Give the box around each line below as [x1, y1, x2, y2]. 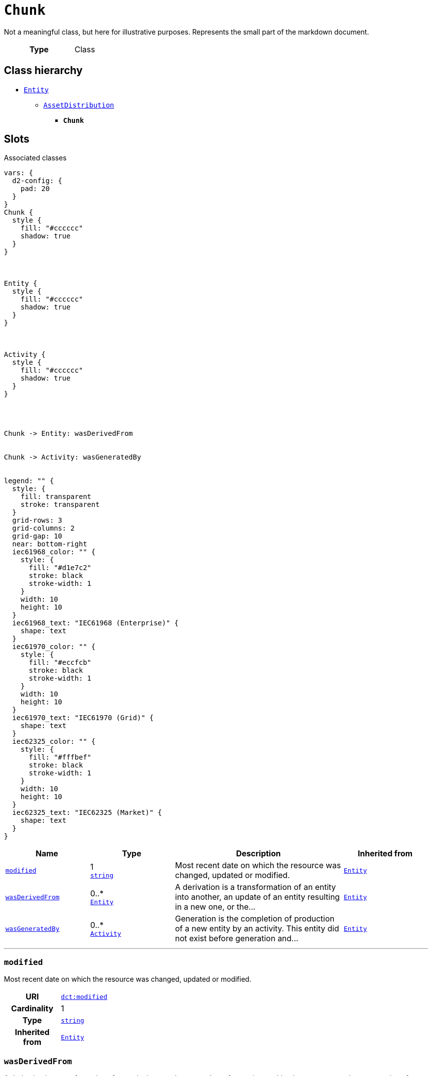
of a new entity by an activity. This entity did [175, 923, 339, 934]
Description [236, 848, 281, 859]
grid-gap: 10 [12, 532, 63, 540]
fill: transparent [20, 493, 92, 501]
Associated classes [4, 154, 67, 162]
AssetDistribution [43, 101, 114, 109]
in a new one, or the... [175, 902, 255, 912]
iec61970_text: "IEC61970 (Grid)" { [12, 714, 154, 722]
